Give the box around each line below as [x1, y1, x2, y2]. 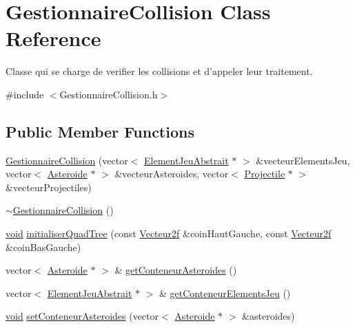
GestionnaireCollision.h [59, 87, 158, 101]
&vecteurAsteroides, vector [114, 166, 229, 181]
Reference [6, 24, 101, 52]
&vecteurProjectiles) [6, 179, 92, 194]
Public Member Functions [6, 120, 194, 142]
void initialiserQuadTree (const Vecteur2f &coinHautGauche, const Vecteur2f [6, 226, 332, 241]
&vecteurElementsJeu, [256, 153, 350, 167]
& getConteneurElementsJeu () [159, 285, 291, 300]
